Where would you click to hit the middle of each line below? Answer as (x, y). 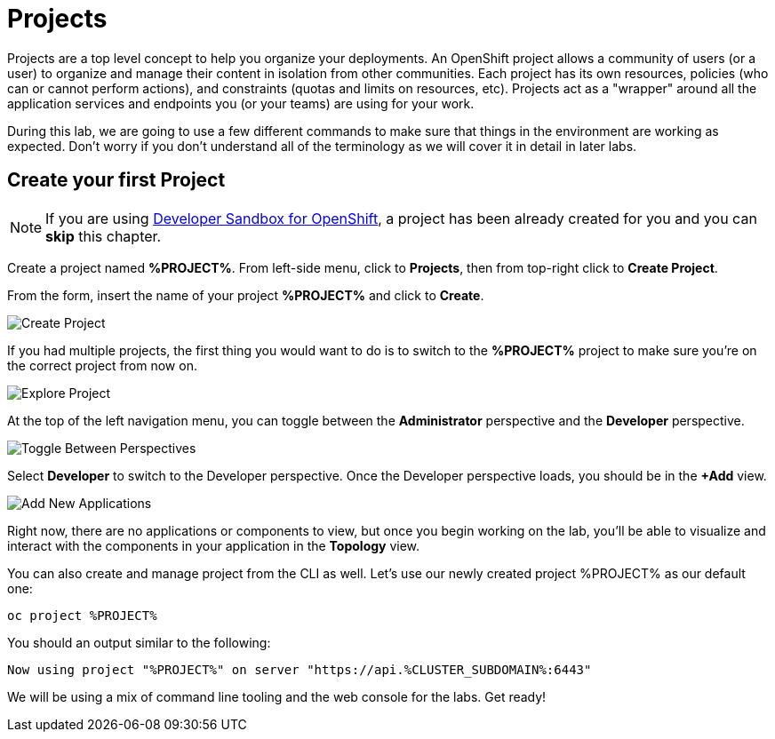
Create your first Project (116, 180)
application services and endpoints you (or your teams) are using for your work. (241, 103)
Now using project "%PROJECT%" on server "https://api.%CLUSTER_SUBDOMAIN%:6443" (300, 669)
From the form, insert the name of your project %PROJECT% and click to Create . (246, 295)
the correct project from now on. (102, 365)
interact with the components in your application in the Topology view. (214, 545)
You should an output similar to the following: (139, 642)
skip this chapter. (104, 236)
